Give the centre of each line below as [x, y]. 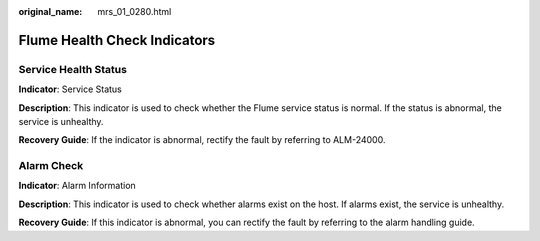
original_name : [50, 11]
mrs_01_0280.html [134, 11]
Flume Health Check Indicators [117, 40]
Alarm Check [51, 166]
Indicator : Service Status [70, 89]
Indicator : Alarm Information [77, 186]
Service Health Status [72, 69]
